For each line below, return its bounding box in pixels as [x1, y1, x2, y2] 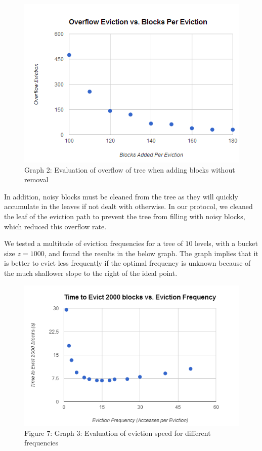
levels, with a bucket [195, 238, 258, 249]
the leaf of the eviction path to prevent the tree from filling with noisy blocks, [4, 211, 245, 221]
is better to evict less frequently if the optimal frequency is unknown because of [4, 258, 251, 268]
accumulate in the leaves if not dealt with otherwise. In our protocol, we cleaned [4, 201, 253, 212]
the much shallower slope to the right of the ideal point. [4, 267, 178, 278]
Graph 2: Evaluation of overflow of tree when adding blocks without [24, 164, 235, 175]
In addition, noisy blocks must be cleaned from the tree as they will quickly [4, 191, 238, 201]
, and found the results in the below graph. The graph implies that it [44, 248, 258, 258]
